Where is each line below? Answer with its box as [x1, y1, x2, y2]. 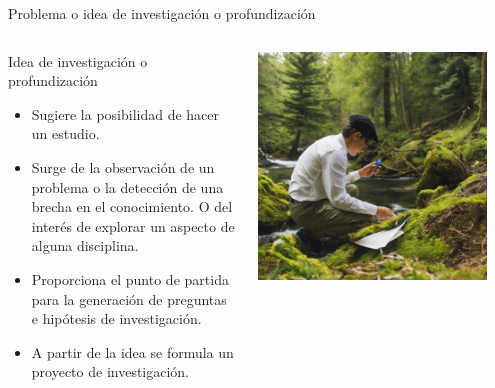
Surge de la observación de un [31, 156, 215, 177]
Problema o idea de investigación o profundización [8, 3, 316, 23]
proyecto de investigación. [31, 361, 190, 382]
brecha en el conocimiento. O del [31, 196, 233, 217]
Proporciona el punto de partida [31, 268, 229, 289]
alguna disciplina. [31, 235, 139, 256]
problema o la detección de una [31, 176, 224, 197]
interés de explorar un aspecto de [31, 215, 235, 236]
